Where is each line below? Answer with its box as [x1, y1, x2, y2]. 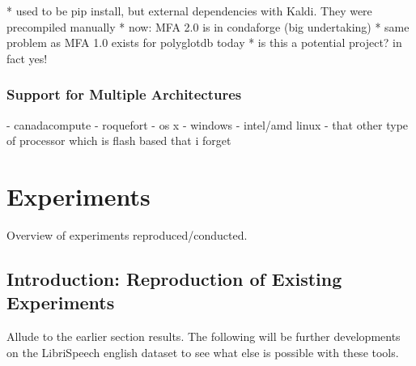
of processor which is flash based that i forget [6, 132, 231, 149]
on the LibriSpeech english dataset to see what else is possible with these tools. [6, 343, 399, 360]
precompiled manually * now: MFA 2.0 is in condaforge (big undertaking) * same [6, 18, 410, 35]
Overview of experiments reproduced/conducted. [6, 226, 248, 243]
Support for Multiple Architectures [6, 84, 242, 104]
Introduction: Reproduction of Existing [6, 266, 342, 291]
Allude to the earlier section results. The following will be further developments [6, 328, 401, 345]
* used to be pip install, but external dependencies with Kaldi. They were [6, 2, 372, 19]
